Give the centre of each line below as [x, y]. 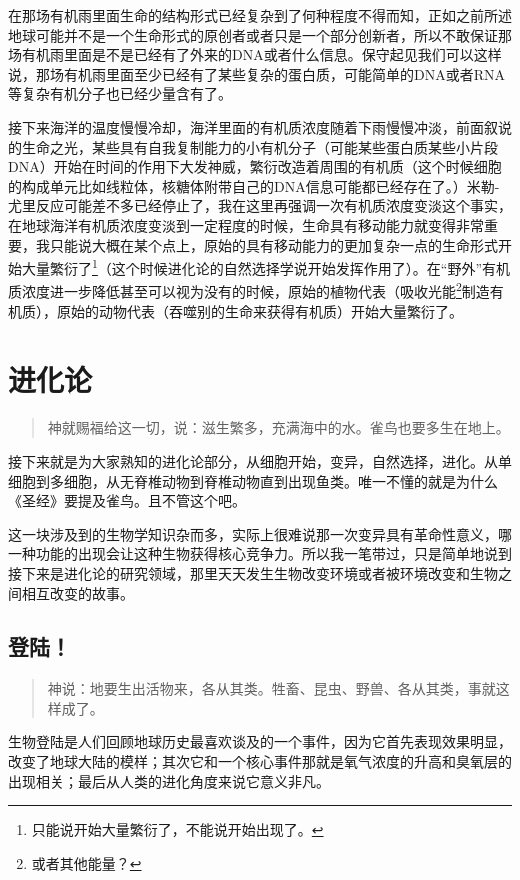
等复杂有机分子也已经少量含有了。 [120, 93]
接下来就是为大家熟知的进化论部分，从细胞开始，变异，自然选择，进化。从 [253, 460]
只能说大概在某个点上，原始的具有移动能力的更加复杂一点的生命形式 [273, 244]
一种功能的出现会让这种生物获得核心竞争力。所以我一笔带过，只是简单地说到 [260, 553]
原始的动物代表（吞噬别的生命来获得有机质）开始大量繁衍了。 [259, 310]
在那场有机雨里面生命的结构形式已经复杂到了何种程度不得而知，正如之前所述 [260, 15]
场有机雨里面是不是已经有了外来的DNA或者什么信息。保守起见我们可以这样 [255, 54]
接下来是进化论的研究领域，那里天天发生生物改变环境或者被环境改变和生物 [253, 572]
